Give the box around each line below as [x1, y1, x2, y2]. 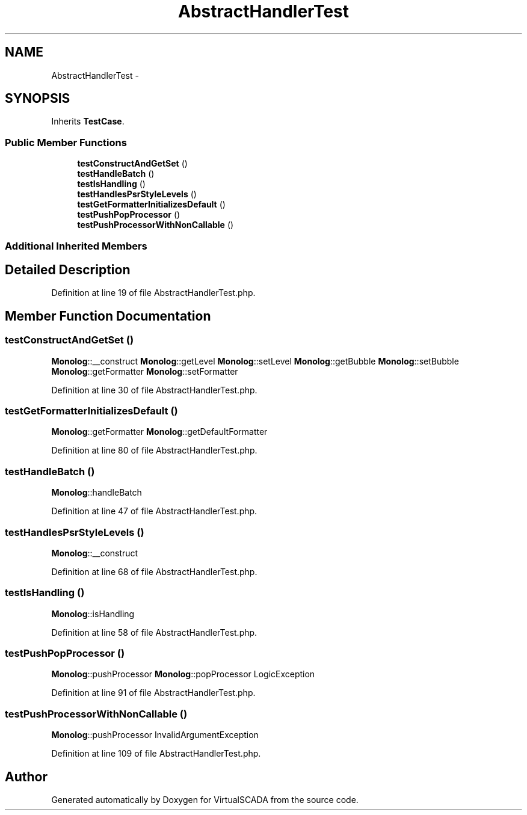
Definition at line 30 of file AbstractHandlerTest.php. [51, 384, 257, 395]
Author [5, 769, 48, 784]
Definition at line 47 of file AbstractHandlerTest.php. [51, 506, 257, 517]
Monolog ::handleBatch [51, 487, 142, 498]
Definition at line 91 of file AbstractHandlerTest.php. [51, 687, 256, 698]
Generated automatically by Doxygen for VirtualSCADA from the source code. [51, 794, 359, 805]
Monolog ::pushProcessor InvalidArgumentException [51, 730, 259, 740]
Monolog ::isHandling [51, 608, 135, 619]
